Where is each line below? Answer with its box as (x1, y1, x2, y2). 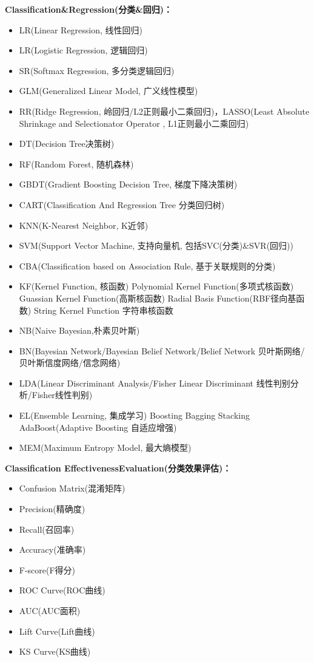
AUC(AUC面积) (19, 604, 81, 616)
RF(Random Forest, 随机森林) (19, 157, 134, 170)
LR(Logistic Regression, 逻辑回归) (19, 44, 148, 56)
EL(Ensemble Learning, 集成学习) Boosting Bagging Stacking (19, 409, 250, 422)
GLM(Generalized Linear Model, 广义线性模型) (19, 84, 198, 97)
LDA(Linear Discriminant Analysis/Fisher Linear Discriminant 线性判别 (19, 376, 290, 389)
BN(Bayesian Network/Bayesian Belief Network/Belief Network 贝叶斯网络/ (19, 344, 305, 357)
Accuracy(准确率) (19, 543, 86, 556)
